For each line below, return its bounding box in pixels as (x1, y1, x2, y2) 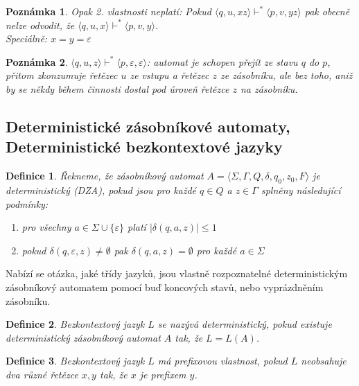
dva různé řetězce (6, 367, 78, 381)
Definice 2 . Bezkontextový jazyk (6, 317, 145, 331)
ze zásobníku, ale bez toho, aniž (220, 68, 353, 82)
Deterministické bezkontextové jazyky (6, 136, 283, 157)
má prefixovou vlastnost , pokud (157, 353, 288, 368)
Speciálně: (6, 31, 48, 46)
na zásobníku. (240, 81, 298, 96)
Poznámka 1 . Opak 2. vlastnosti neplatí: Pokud (6, 4, 211, 18)
